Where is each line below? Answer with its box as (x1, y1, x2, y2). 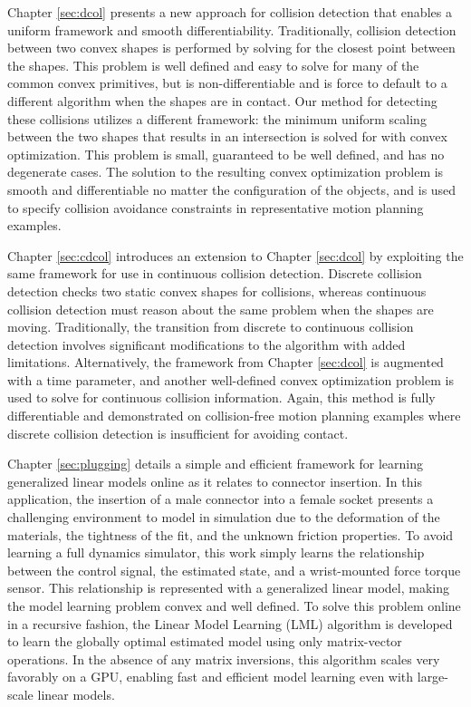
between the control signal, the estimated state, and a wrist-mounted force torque (7, 560, 461, 579)
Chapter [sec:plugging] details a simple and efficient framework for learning (7, 454, 423, 473)
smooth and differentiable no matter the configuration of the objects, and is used (7, 179, 457, 199)
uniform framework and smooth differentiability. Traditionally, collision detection (7, 20, 457, 39)
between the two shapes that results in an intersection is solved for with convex (7, 127, 447, 146)
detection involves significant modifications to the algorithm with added (7, 334, 406, 353)
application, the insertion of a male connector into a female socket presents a (7, 489, 434, 508)
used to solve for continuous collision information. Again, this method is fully (7, 388, 436, 407)
